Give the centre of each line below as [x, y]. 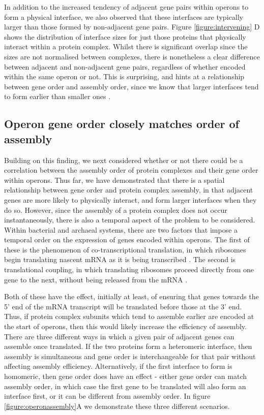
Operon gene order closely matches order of [122, 124]
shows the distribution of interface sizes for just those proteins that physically [125, 36]
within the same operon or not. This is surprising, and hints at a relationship [124, 76]
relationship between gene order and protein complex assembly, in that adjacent [129, 190]
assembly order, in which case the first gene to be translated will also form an [125, 386]
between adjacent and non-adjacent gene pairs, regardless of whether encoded [125, 66]
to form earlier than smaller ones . [57, 96]
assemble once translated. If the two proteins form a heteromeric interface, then [128, 346]
